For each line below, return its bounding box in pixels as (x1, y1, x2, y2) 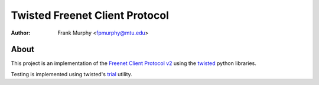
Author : (11, 29, 31, 36)
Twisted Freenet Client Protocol (11, 9, 170, 22)
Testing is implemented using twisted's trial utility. (11, 70, 132, 77)
